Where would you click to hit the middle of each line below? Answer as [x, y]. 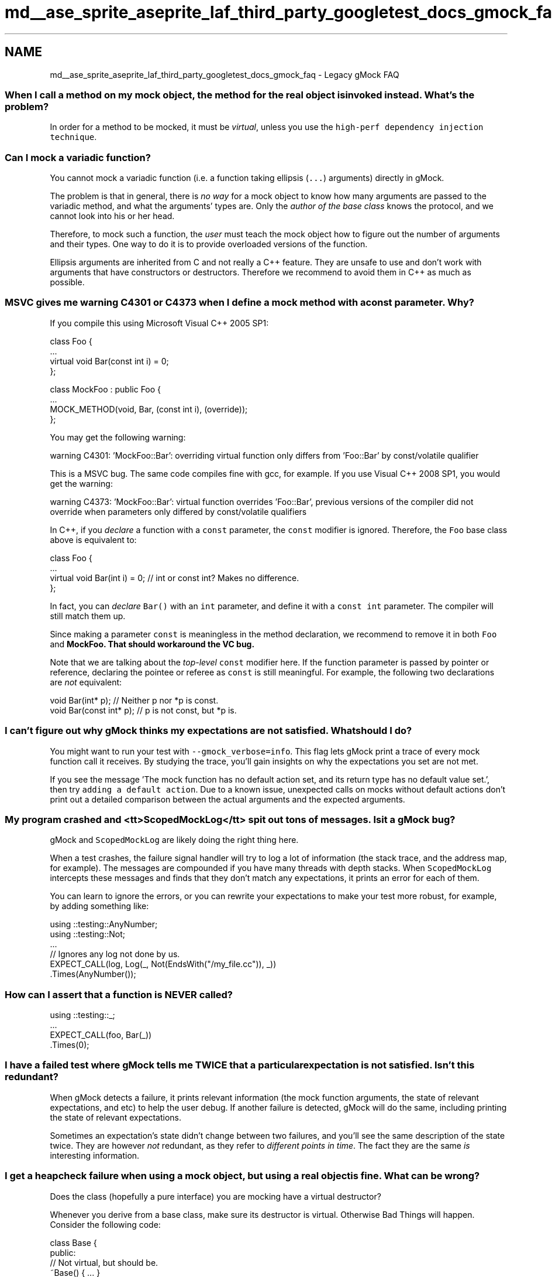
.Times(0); [70, 1045]
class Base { [73, 1242]
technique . [73, 137]
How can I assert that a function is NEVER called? [119, 994]
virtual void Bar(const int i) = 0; [109, 361]
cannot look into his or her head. [112, 216]
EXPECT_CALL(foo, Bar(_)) [101, 1035]
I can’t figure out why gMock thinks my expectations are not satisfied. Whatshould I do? [208, 731]
